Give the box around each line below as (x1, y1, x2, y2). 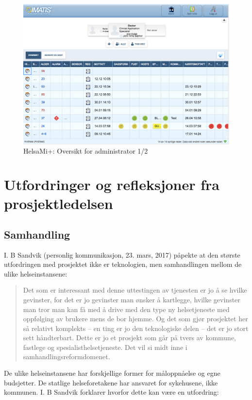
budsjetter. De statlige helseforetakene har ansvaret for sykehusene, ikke (4, 377, 218, 387)
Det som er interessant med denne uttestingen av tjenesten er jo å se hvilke (23, 285, 247, 295)
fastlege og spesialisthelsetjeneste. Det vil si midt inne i (23, 342, 187, 352)
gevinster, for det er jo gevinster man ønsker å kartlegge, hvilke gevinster (23, 294, 240, 304)
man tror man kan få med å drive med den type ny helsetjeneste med (23, 304, 230, 314)
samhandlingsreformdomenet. (23, 351, 110, 362)
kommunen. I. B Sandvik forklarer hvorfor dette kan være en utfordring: (4, 387, 219, 397)
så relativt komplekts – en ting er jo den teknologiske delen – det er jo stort (23, 323, 249, 333)
